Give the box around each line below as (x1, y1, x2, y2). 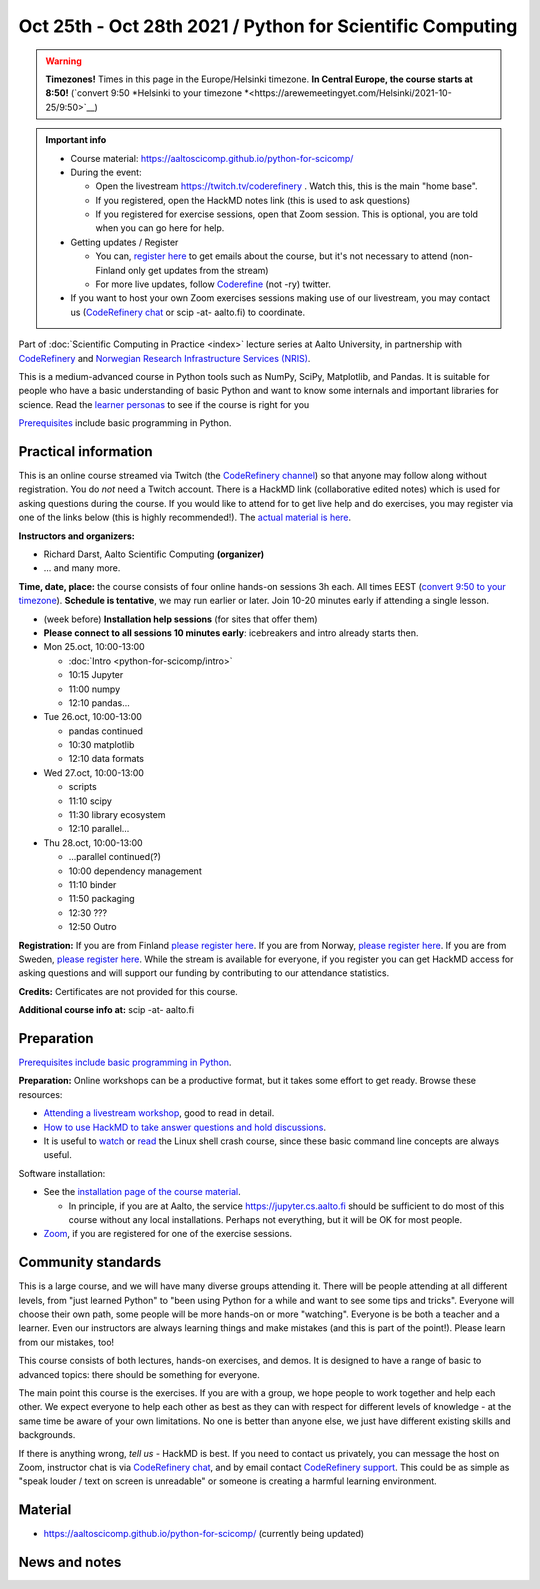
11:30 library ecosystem (68, 809, 166, 821)
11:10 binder (68, 878, 117, 890)
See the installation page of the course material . (43, 1186, 241, 1198)
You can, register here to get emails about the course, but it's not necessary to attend (95, 250, 448, 262)
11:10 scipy (68, 795, 112, 807)
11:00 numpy (68, 683, 121, 695)
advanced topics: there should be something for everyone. (18, 1368, 260, 1380)
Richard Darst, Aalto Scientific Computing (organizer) (43, 548, 265, 560)
